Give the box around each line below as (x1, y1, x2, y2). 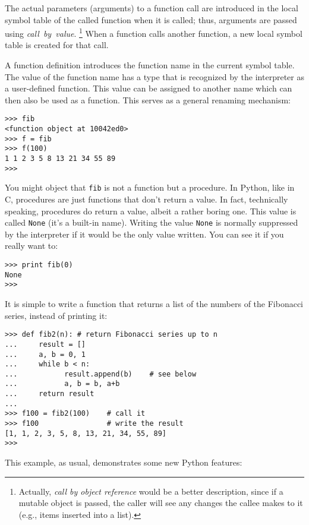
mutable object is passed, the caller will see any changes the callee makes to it (18, 496, 303, 509)
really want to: (5, 239, 58, 252)
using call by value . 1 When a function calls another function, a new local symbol (5, 26, 302, 39)
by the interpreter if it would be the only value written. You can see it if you (5, 227, 284, 240)
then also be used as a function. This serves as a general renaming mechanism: (5, 93, 291, 106)
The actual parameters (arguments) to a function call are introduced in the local (5, 2, 298, 14)
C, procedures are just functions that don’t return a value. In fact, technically (5, 193, 288, 205)
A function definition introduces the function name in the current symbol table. (5, 59, 295, 71)
